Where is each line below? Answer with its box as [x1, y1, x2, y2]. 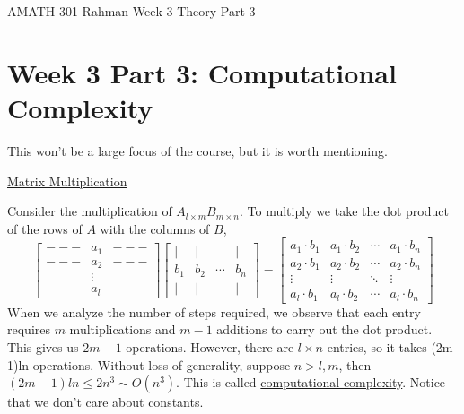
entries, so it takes [327, 337, 427, 356]
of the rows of [7, 219, 83, 237]
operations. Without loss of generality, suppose [32, 355, 291, 374]
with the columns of [100, 219, 210, 237]
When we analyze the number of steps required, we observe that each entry [7, 302, 421, 321]
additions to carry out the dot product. [216, 320, 433, 339]
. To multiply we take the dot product [239, 202, 449, 220]
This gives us [7, 337, 79, 356]
